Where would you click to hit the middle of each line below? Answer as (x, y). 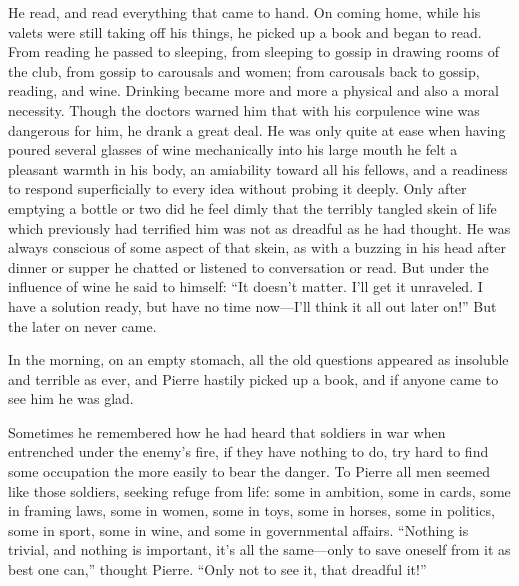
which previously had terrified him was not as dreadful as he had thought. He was (259, 227)
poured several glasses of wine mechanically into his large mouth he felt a (233, 149)
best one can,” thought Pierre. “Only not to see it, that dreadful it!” (217, 569)
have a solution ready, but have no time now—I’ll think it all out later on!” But (252, 305)
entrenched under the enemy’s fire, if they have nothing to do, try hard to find (248, 451)
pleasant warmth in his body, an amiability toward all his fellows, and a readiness (258, 168)
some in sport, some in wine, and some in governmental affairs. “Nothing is (238, 529)
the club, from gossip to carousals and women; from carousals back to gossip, (244, 70)
